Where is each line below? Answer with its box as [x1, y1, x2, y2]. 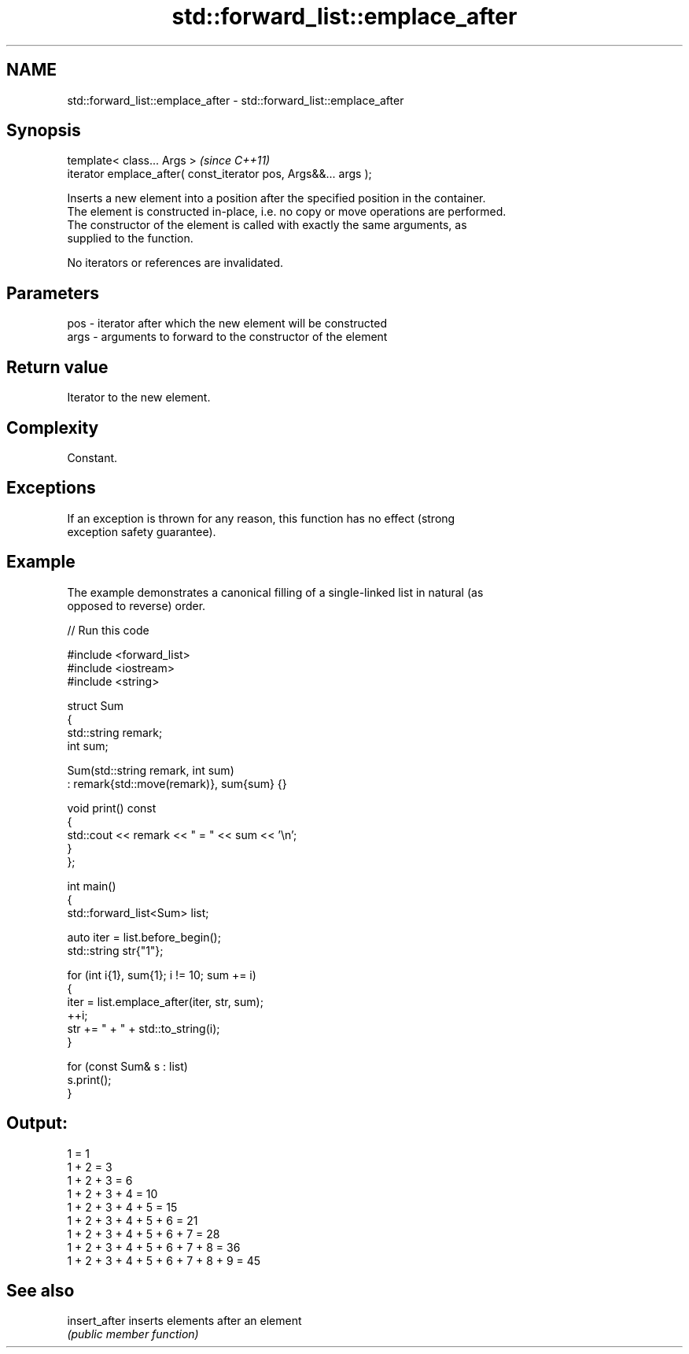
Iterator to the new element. [67, 390, 211, 405]
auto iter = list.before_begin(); [67, 930, 221, 944]
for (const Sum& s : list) [67, 1059, 188, 1073]
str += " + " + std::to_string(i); [67, 1021, 220, 1035]
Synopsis [6, 120, 81, 141]
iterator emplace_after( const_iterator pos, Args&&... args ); [67, 167, 372, 181]
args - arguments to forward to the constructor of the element [67, 330, 388, 344]
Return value [6, 357, 109, 377]
